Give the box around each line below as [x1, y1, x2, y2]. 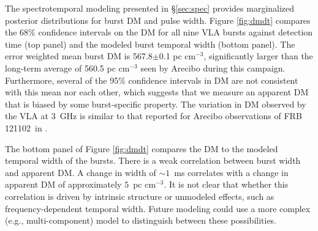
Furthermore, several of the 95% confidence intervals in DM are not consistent [5, 73, 298, 86]
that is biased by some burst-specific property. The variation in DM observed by [5, 97, 306, 110]
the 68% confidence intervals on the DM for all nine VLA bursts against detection [5, 26, 313, 38]
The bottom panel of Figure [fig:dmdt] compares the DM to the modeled [5, 142, 278, 155]
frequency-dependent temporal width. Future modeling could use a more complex [5, 202, 311, 215]
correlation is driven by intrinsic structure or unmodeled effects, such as [5, 189, 274, 202]
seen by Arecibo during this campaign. [140, 61, 286, 74]
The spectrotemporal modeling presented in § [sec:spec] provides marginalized [5, 2, 295, 14]
